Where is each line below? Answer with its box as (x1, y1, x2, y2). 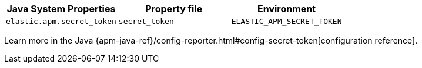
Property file (145, 3, 203, 15)
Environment (257, 3, 316, 15)
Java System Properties (6, 3, 116, 15)
